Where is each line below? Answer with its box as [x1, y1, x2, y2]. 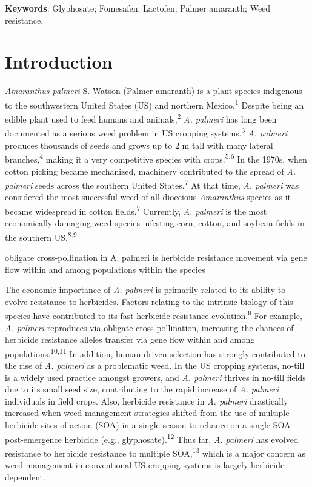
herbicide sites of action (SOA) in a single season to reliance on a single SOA [5, 418, 291, 431]
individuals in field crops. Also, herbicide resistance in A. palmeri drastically [5, 394, 288, 407]
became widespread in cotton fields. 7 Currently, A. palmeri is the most [5, 203, 267, 217]
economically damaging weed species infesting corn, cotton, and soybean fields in [5, 217, 305, 229]
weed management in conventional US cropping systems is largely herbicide [5, 458, 285, 471]
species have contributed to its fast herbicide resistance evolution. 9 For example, [5, 307, 302, 322]
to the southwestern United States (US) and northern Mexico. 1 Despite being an [5, 96, 304, 111]
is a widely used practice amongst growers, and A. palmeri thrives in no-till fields [5, 371, 306, 383]
